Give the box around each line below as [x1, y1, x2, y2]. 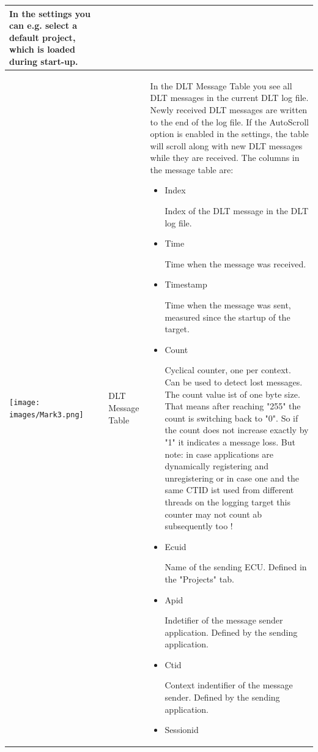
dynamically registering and [165, 460, 269, 472]
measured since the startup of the [165, 310, 290, 323]
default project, [9, 31, 76, 43]
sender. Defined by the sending [165, 691, 280, 704]
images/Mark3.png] [9, 410, 84, 419]
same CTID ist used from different [165, 483, 294, 496]
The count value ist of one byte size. [165, 387, 300, 400]
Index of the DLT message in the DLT [165, 204, 309, 217]
